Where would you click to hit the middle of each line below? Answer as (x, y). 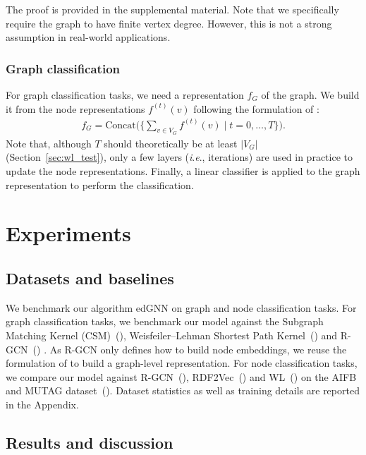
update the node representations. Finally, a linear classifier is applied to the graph (183, 171)
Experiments (68, 233)
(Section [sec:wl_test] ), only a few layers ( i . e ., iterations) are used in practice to (179, 157)
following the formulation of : (256, 108)
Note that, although (49, 143)
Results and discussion (90, 442)
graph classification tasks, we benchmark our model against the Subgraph (165, 321)
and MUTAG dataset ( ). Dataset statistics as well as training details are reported (183, 390)
